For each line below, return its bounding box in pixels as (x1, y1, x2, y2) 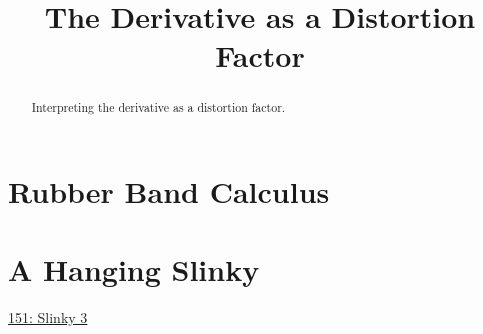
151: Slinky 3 (8, 307, 88, 328)
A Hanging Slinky (8, 249, 260, 290)
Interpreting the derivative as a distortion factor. (31, 99, 286, 116)
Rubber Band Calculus (8, 171, 330, 212)
